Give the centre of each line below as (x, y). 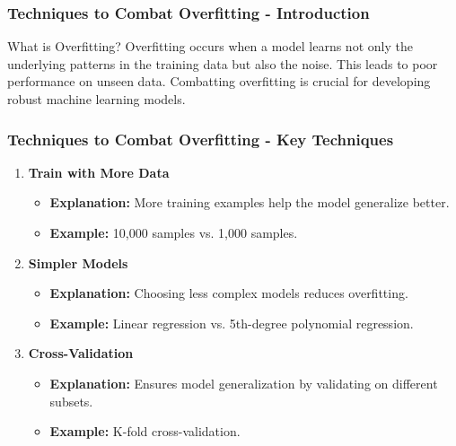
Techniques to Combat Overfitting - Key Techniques (201, 139)
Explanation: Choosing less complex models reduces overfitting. (229, 293)
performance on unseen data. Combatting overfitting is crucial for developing (219, 81)
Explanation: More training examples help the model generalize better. (250, 202)
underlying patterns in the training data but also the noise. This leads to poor (223, 63)
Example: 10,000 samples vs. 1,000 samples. (174, 232)
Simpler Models (78, 262)
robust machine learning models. (96, 99)
